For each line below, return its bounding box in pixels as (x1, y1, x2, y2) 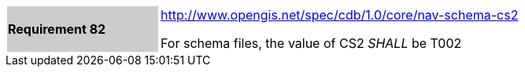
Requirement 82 (8, 21, 106, 37)
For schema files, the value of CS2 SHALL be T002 (161, 35, 462, 51)
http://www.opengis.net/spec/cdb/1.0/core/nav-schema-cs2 (161, 7, 519, 23)
